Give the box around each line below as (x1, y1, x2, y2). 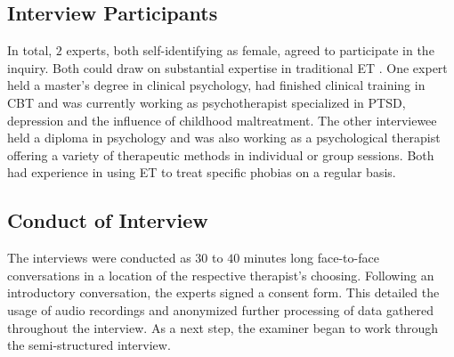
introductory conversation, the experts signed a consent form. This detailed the (7, 283, 440, 302)
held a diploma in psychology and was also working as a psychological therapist (7, 128, 441, 147)
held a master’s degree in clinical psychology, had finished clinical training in (7, 76, 426, 94)
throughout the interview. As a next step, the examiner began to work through (7, 318, 439, 337)
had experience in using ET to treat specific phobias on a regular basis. (7, 163, 396, 182)
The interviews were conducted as (7, 248, 191, 267)
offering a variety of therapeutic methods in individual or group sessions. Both (7, 145, 434, 164)
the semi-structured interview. (7, 336, 171, 354)
